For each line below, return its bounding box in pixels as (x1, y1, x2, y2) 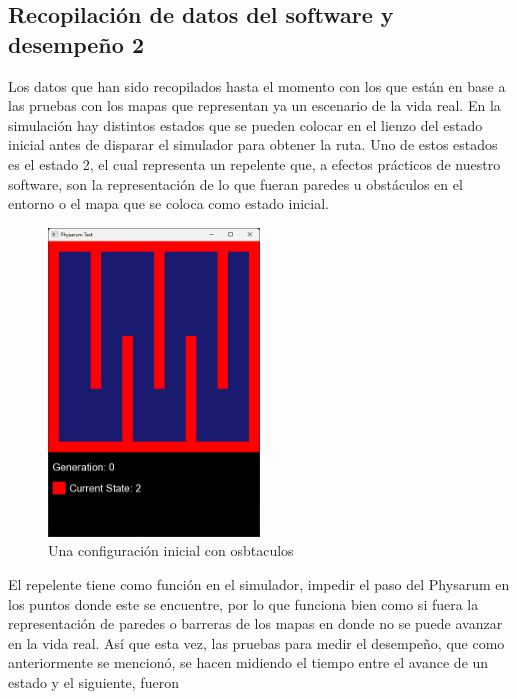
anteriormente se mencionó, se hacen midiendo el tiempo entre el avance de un (8, 652, 489, 673)
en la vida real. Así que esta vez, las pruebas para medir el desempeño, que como (8, 632, 505, 653)
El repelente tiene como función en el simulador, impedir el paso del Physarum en (8, 574, 510, 595)
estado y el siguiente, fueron (8, 672, 179, 693)
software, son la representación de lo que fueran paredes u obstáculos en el (8, 173, 463, 194)
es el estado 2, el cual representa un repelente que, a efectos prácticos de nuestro (8, 153, 501, 174)
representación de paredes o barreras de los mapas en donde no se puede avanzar (8, 613, 503, 634)
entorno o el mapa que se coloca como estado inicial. (8, 193, 329, 214)
